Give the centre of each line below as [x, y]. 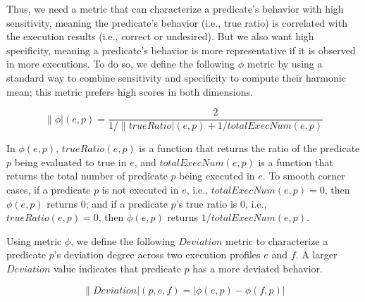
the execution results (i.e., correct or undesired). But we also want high [160, 36]
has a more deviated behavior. [258, 268]
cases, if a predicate [49, 189]
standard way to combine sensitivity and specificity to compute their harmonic [176, 77]
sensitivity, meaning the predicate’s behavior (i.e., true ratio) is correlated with [177, 22]
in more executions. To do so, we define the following [121, 64]
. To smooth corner [304, 176]
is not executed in [140, 189]
